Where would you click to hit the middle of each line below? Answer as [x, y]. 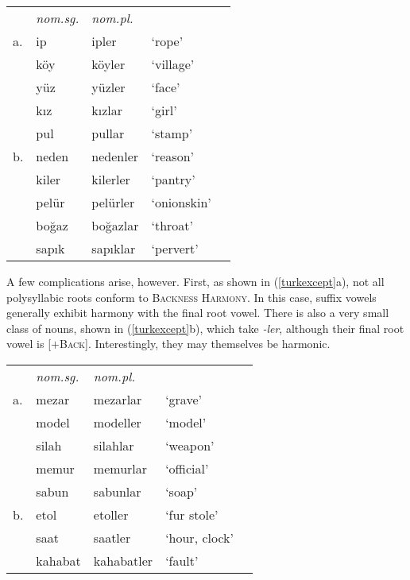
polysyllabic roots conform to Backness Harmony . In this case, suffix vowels [191, 297]
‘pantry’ [173, 179]
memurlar [120, 468]
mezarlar [118, 399]
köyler [108, 64]
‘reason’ [172, 156]
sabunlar [117, 491]
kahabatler [123, 560]
